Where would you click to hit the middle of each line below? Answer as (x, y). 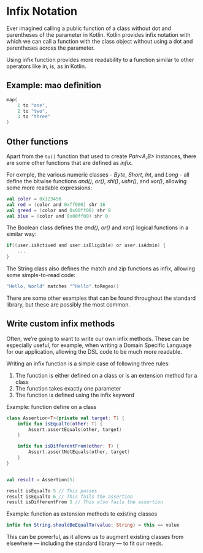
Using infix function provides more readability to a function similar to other (100, 59)
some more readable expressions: (49, 188)
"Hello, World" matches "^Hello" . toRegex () (63, 286)
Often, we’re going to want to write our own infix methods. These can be (98, 338)
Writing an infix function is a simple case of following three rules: (88, 364)
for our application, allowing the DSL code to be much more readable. (94, 351)
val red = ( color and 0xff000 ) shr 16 (56, 204)
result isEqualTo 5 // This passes (52, 491)
